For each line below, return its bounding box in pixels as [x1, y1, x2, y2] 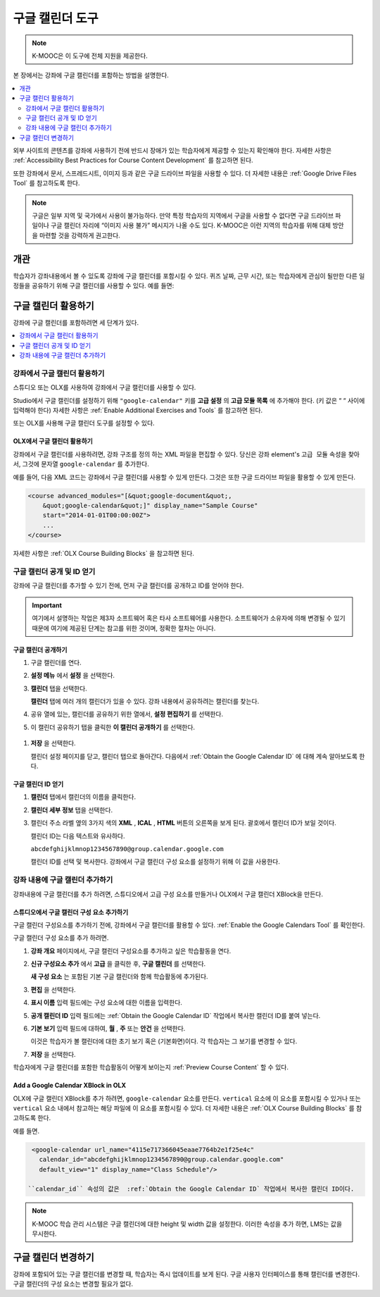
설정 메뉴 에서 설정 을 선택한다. [30, 671, 115, 680]
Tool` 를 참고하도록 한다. [13, 179, 80, 187]
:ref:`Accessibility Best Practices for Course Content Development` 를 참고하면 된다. [13, 156, 253, 165]
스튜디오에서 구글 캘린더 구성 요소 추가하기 [13, 907, 129, 916]
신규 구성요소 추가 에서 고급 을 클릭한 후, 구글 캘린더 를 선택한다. [30, 960, 206, 968]
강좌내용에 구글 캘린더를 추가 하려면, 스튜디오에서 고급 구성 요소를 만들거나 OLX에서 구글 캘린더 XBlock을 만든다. [13, 890, 324, 898]
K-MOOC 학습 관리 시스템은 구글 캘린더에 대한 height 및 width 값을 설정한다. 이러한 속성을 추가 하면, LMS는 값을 [32, 1220, 343, 1228]
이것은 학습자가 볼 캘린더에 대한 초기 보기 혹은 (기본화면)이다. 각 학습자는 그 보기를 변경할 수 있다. [30, 1037, 298, 1045]
